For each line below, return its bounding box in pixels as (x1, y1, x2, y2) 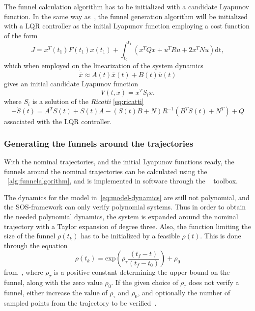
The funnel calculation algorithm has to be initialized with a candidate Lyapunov (4, 1, 249, 11)
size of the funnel (4, 231, 56, 241)
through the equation (4, 240, 68, 250)
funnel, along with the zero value (4, 277, 103, 287)
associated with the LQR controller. (4, 116, 112, 127)
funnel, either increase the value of (4, 287, 108, 297)
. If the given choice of (111, 277, 178, 287)
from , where (4, 267, 43, 277)
